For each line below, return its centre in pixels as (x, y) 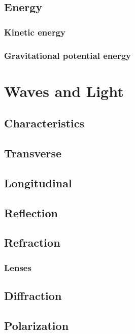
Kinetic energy (35, 32)
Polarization (37, 325)
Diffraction (33, 295)
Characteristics (44, 123)
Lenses (18, 267)
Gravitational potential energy (68, 55)
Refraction (32, 242)
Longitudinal (38, 182)
